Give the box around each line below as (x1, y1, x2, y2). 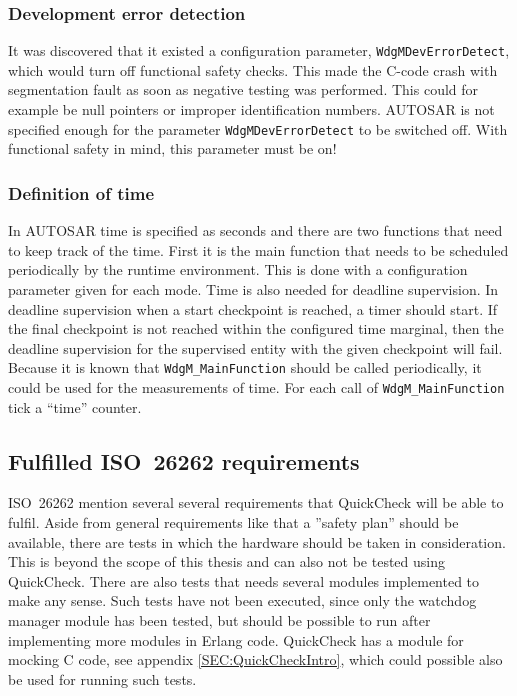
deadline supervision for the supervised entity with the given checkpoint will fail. (8, 337, 503, 358)
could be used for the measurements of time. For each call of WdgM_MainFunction (8, 376, 505, 397)
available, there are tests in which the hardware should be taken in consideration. (8, 531, 506, 552)
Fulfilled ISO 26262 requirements (8, 445, 360, 476)
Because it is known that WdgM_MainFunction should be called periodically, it (8, 357, 482, 378)
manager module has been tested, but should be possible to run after (8, 609, 431, 630)
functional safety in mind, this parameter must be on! (8, 138, 337, 159)
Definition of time (8, 180, 155, 205)
